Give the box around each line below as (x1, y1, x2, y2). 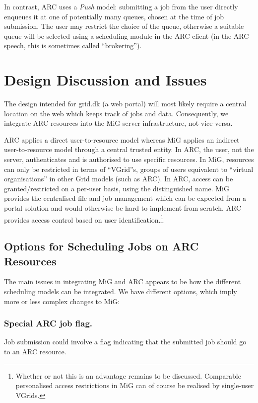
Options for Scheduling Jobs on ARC (4, 239, 199, 254)
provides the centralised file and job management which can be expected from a (4, 193, 246, 203)
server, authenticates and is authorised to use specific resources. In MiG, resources (4, 154, 254, 164)
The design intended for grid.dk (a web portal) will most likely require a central (4, 98, 247, 109)
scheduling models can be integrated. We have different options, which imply (4, 286, 237, 297)
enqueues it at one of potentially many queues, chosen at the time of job (4, 11, 224, 21)
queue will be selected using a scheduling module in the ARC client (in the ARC (4, 30, 249, 41)
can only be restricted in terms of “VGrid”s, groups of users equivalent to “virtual (4, 163, 254, 174)
